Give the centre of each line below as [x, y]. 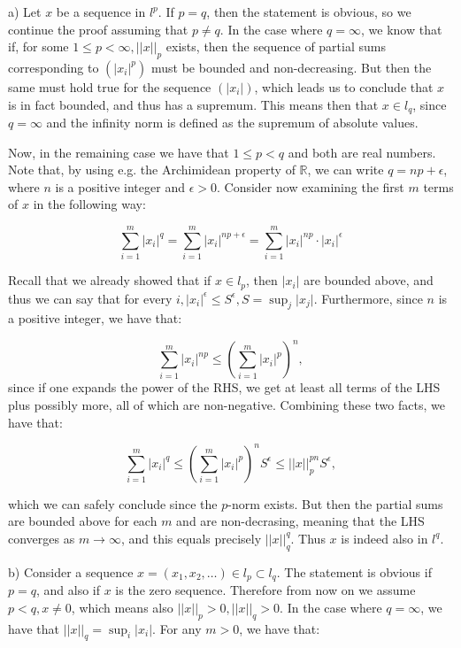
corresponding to [54, 67]
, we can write [346, 170]
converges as [42, 538]
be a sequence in [101, 12]
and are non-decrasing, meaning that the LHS [300, 521]
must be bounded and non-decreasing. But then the [291, 67]
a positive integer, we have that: [95, 318]
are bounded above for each [83, 521]
